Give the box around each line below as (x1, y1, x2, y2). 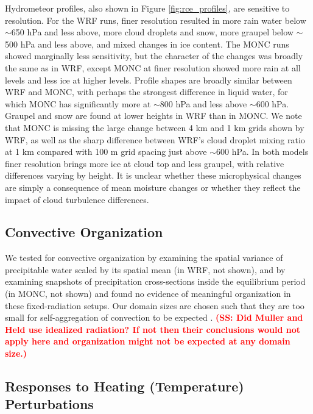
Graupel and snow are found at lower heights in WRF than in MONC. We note (5, 109, 302, 122)
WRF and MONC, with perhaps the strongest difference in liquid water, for (5, 85, 288, 98)
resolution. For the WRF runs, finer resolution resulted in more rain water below (5, 13, 306, 26)
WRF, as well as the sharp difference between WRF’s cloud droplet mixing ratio (5, 133, 305, 146)
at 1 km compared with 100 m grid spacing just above (5, 145, 207, 158)
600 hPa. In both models (216, 145, 309, 158)
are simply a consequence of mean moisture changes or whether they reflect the (5, 180, 301, 193)
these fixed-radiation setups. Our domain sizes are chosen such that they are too (5, 299, 304, 312)
